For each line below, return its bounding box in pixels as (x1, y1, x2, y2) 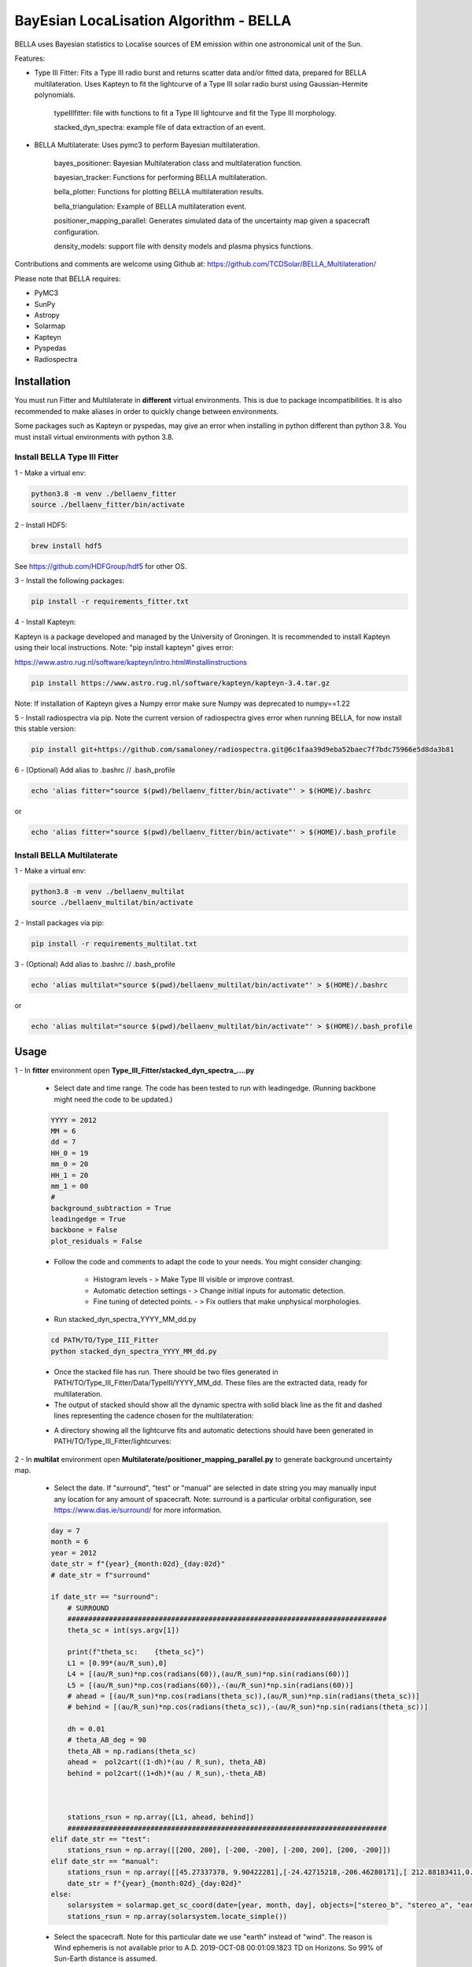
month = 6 (50, 1537, 89, 1546)
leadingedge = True (50, 1215, 126, 1223)
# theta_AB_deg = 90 (67, 1736, 147, 1744)
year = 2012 (50, 1548, 98, 1557)
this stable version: (14, 724, 76, 733)
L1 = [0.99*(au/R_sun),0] (67, 1659, 168, 1667)
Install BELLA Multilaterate (14, 850, 118, 861)
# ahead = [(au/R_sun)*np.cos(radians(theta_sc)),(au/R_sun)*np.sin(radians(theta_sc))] (67, 1692, 420, 1700)
